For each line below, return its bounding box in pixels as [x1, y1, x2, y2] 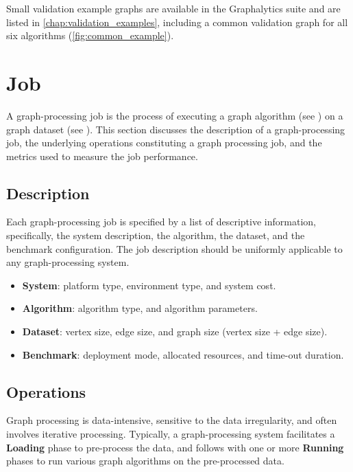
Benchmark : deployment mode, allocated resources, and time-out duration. [22, 347, 344, 361]
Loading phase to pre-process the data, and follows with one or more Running [6, 440, 344, 454]
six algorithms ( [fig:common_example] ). [6, 28, 174, 43]
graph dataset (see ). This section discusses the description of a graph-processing [6, 122, 345, 136]
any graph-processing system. [6, 255, 130, 269]
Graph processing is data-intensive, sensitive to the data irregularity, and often [6, 413, 337, 427]
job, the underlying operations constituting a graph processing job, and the [6, 135, 322, 150]
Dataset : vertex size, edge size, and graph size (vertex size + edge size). [22, 324, 328, 339]
